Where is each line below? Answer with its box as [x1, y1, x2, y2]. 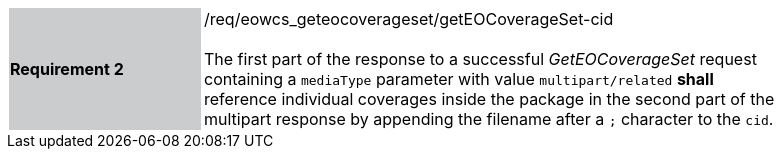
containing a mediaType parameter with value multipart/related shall [204, 69, 714, 89]
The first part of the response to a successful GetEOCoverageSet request [204, 49, 757, 69]
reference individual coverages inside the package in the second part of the [204, 89, 775, 109]
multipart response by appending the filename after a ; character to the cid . [204, 109, 774, 129]
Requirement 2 [10, 59, 124, 79]
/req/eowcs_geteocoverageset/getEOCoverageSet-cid [204, 9, 614, 29]
